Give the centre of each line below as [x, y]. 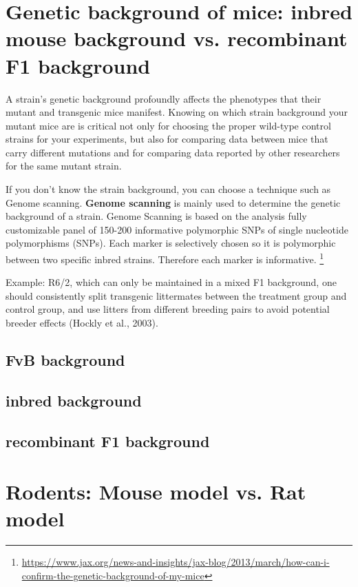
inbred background [74, 400]
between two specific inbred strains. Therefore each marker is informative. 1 [165, 258]
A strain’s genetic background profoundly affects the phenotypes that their [164, 98]
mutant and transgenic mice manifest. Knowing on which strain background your [177, 112]
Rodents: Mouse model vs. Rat [156, 492]
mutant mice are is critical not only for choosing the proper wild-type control [168, 125]
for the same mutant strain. [64, 166]
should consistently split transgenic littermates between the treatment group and [176, 295]
